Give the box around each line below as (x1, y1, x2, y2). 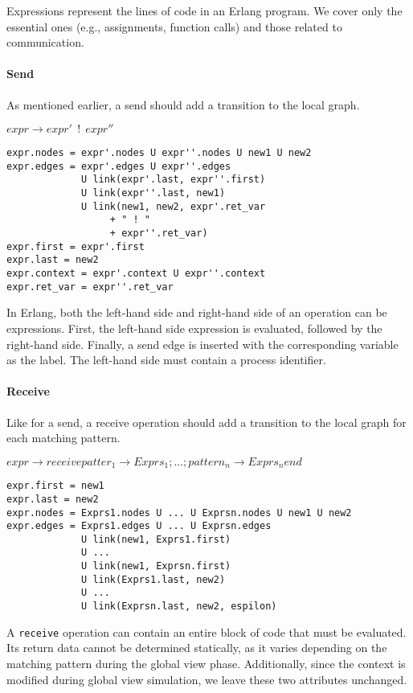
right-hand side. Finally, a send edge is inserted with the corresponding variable (6, 335, 399, 352)
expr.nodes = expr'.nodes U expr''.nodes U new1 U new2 (6, 147, 312, 159)
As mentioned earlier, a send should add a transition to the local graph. (6, 96, 360, 113)
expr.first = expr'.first (6, 240, 145, 252)
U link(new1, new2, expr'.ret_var (81, 200, 266, 212)
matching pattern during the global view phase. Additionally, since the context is (6, 655, 406, 672)
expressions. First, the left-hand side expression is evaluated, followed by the (6, 319, 382, 336)
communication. (6, 34, 84, 51)
